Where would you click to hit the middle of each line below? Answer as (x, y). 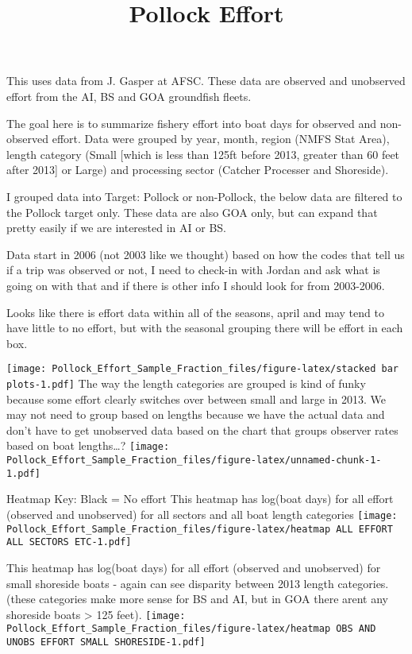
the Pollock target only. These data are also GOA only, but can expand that (192, 212)
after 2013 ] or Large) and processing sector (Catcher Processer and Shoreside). (198, 170)
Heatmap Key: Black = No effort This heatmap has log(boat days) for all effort (200, 499)
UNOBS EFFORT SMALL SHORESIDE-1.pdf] (106, 642)
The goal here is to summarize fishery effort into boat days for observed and (192, 123)
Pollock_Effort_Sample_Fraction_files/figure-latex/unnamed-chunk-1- (194, 461)
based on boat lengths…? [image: (88, 445)
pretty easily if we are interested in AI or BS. (116, 228)
